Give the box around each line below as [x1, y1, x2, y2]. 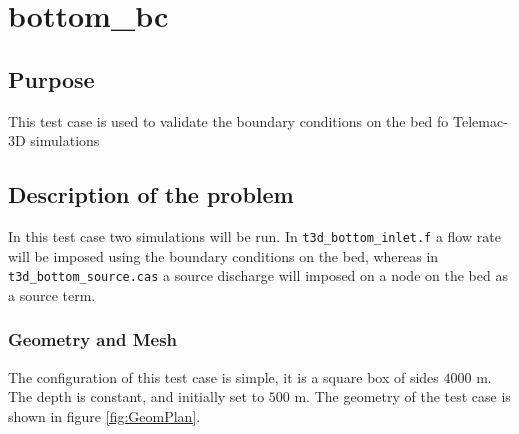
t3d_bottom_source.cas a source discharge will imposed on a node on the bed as [8, 265, 508, 286]
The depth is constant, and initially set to [8, 386, 265, 407]
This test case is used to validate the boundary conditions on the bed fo [8, 110, 449, 131]
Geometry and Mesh [8, 327, 178, 352]
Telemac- [452, 110, 508, 131]
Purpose [8, 63, 95, 94]
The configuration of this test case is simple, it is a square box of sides [8, 366, 439, 387]
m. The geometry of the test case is [294, 386, 511, 407]
